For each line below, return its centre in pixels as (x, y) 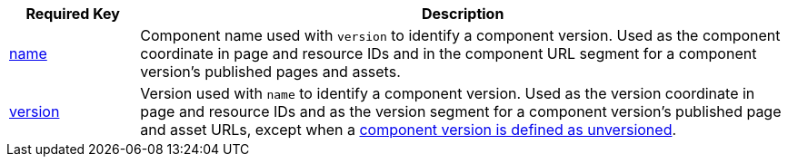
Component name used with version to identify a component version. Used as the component (460, 35)
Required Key (73, 14)
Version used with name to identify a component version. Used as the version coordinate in (448, 93)
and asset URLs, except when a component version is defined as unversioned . (409, 130)
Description (463, 14)
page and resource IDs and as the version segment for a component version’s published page (461, 111)
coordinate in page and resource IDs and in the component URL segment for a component (449, 53)
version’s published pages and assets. (270, 72)
